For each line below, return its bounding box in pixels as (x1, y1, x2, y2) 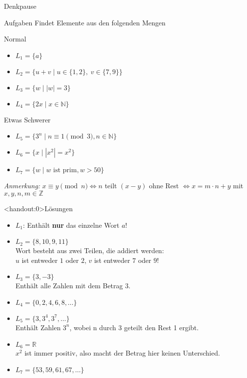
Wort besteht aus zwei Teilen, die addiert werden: (15, 245, 164, 256)
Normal (4, 34, 26, 44)
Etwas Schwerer (4, 114, 51, 124)
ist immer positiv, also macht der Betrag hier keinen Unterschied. (24, 347, 220, 358)
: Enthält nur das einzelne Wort (23, 219, 120, 230)
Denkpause (4, 1, 37, 11)
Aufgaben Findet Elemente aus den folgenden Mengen (4, 17, 166, 27)
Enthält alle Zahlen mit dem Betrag (15, 280, 123, 291)
